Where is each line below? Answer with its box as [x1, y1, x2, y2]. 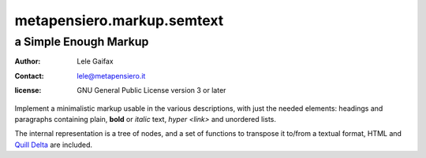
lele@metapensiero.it [77, 71, 146, 80]
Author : [14, 57, 41, 66]
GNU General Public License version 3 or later [77, 86, 226, 95]
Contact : [14, 71, 45, 80]
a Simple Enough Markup [14, 35, 149, 49]
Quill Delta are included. [14, 140, 93, 149]
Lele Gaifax [77, 57, 114, 66]
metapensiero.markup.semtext [14, 12, 224, 29]
